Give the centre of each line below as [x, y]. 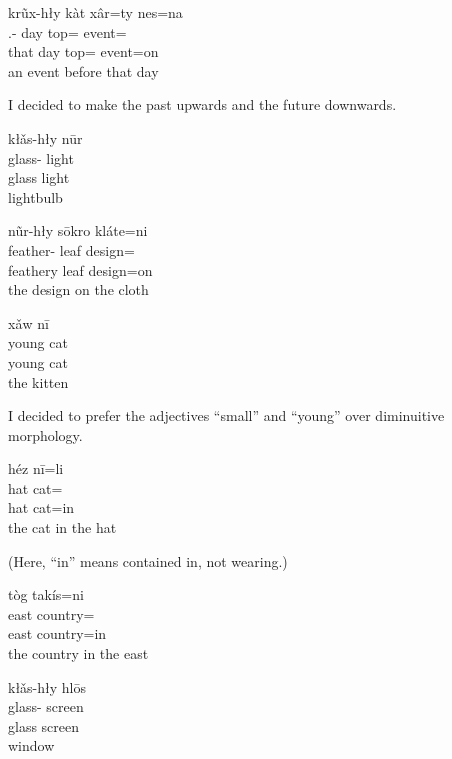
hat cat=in [41, 507]
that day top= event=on [83, 51]
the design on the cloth [78, 289]
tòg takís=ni [46, 594]
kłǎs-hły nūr [45, 137]
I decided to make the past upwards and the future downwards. [202, 104]
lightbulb [35, 196]
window [31, 745]
